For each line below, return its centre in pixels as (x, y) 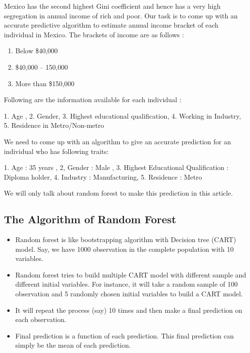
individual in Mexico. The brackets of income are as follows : (94, 34)
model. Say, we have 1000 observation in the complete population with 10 (125, 249)
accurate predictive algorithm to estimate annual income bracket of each (111, 25)
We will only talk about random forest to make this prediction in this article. (118, 193)
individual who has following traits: (56, 151)
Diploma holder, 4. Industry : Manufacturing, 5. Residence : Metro (103, 176)
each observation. (41, 319)
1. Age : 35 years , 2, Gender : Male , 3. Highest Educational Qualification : (116, 167)
